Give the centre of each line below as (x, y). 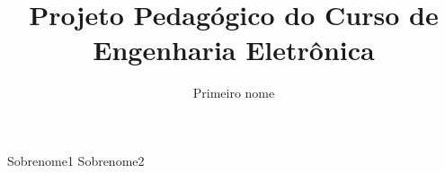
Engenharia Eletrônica (234, 50)
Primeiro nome (234, 93)
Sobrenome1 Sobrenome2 (76, 160)
